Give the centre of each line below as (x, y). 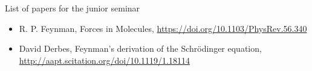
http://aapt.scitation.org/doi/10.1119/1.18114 (104, 60)
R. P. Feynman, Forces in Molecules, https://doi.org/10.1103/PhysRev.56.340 (163, 28)
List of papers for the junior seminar (73, 8)
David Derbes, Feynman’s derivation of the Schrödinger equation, (140, 48)
